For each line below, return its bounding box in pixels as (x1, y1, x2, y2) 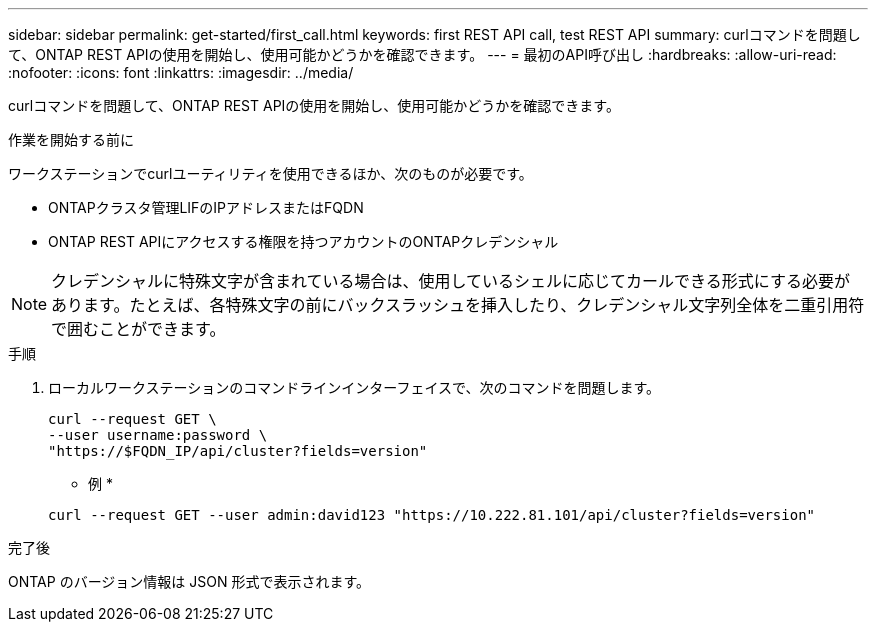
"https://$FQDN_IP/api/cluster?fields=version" (48, 443, 428, 459)
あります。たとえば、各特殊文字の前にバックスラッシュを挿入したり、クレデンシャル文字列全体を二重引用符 (51, 295, 865, 315)
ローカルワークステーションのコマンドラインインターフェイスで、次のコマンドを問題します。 (48, 379, 661, 396)
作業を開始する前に (8, 131, 134, 148)
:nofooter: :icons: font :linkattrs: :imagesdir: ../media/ (8, 64, 354, 81)
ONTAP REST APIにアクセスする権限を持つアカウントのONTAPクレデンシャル (48, 233, 559, 250)
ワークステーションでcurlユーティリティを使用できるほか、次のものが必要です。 (8, 165, 533, 182)
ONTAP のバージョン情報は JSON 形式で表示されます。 (8, 573, 371, 590)
